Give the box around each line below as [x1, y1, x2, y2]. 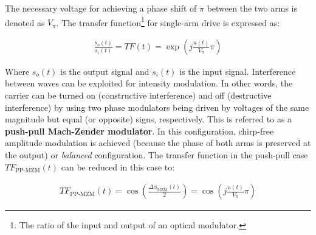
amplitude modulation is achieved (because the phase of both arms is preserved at [5, 136, 311, 149]
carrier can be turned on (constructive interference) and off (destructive [5, 89, 272, 102]
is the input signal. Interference [179, 65, 296, 77]
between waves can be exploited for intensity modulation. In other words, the [5, 77, 293, 89]
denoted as [5, 16, 45, 29]
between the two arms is [207, 2, 297, 14]
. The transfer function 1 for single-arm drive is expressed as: [56, 14, 280, 29]
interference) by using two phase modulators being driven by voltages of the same [5, 100, 309, 113]
